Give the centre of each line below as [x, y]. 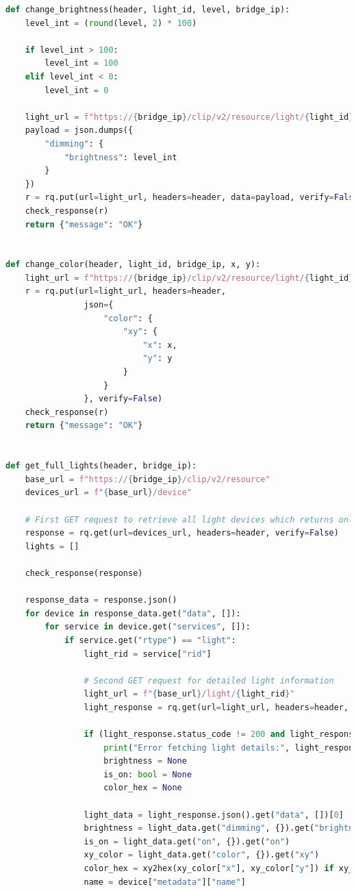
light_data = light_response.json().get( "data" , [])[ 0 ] [214, 815]
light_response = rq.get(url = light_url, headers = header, [216, 707]
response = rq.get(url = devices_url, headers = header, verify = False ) [182, 533]
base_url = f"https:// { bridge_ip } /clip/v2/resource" [148, 479]
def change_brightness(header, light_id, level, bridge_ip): [148, 10]
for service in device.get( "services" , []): [148, 627]
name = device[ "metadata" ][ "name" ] [165, 882]
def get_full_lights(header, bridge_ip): [101, 466]
